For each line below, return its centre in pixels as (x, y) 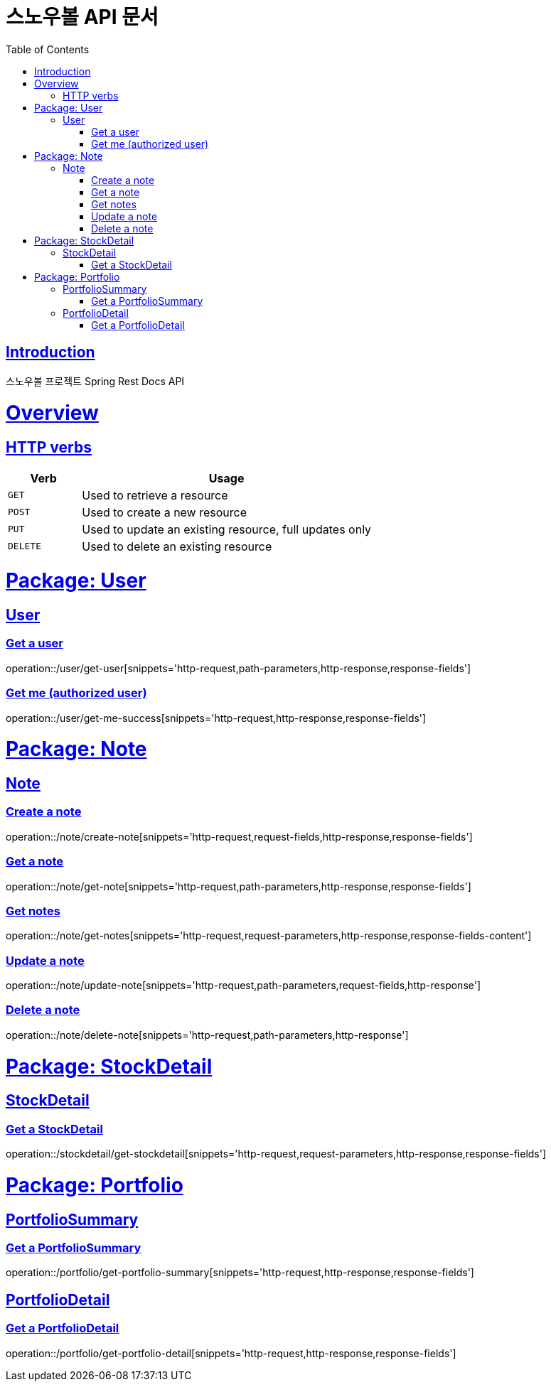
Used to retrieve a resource (155, 495)
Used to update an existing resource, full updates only (227, 529)
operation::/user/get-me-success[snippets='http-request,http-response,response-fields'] (216, 718)
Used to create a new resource (165, 512)
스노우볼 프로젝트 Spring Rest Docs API (95, 381)
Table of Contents (48, 49)
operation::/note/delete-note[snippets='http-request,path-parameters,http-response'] (207, 1035)
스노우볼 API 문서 (82, 17)
